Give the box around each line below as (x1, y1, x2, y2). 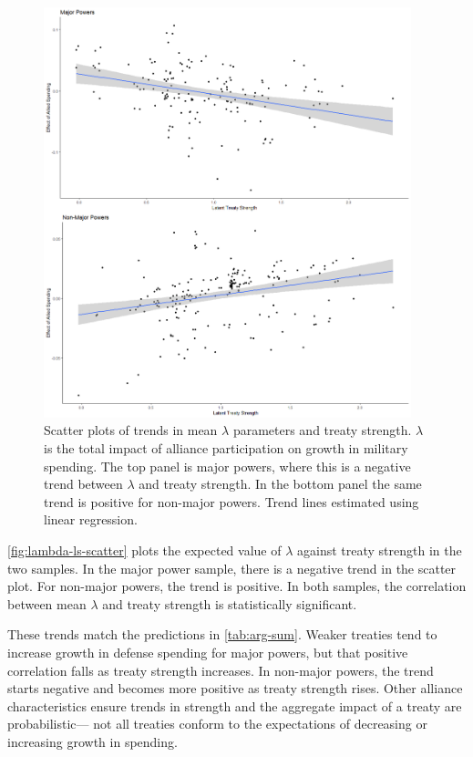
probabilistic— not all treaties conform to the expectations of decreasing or (7, 714, 427, 733)
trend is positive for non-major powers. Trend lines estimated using (44, 492, 419, 511)
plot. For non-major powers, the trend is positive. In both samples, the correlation (7, 576, 467, 596)
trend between (44, 474, 123, 493)
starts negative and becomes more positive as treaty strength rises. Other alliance (7, 679, 463, 698)
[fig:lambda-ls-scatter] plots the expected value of (7, 540, 282, 559)
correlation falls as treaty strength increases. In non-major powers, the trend (7, 660, 434, 679)
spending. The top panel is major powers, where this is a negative (44, 456, 411, 475)
